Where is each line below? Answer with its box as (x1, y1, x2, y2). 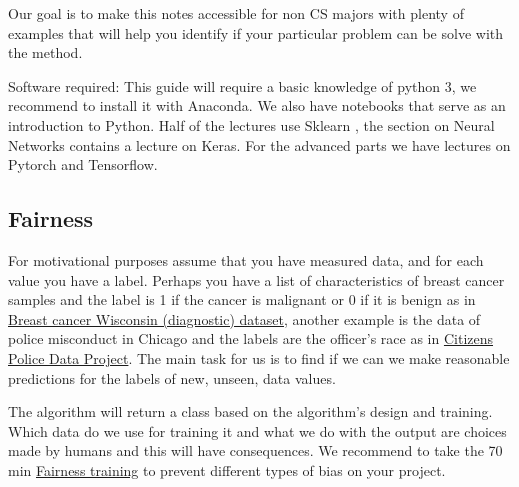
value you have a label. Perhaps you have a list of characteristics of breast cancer (8, 269, 505, 290)
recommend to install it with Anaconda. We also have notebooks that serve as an (8, 95, 506, 116)
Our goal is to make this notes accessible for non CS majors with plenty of (8, 3, 464, 23)
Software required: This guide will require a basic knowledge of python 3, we (8, 75, 477, 96)
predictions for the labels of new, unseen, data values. (8, 367, 336, 388)
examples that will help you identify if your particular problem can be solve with (8, 22, 504, 43)
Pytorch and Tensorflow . (8, 154, 158, 175)
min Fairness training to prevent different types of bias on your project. (8, 459, 446, 480)
